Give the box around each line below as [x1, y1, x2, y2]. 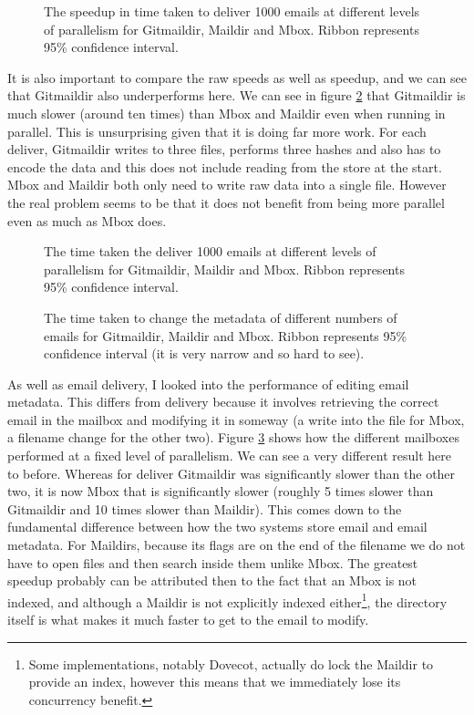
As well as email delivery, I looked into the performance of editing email [7, 374, 409, 393]
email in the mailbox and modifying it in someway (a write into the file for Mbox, [7, 409, 465, 429]
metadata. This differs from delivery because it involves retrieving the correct [7, 392, 439, 411]
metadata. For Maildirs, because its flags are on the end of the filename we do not [7, 535, 466, 554]
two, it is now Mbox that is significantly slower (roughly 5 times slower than [7, 482, 434, 501]
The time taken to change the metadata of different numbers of [44, 307, 397, 326]
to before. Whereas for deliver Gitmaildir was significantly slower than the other [7, 463, 456, 482]
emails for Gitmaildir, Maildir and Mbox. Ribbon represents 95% [44, 326, 407, 345]
